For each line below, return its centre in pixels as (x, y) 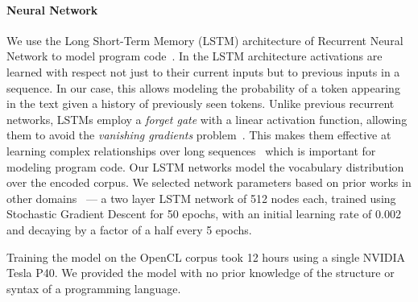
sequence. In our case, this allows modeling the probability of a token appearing (203, 87)
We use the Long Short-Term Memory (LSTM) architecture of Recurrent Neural (205, 40)
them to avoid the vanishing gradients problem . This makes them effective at (199, 135)
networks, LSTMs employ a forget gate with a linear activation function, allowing (207, 119)
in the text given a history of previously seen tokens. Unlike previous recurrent (201, 103)
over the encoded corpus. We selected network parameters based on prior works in (209, 182)
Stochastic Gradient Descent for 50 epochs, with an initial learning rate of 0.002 (204, 214)
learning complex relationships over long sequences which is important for (191, 150)
